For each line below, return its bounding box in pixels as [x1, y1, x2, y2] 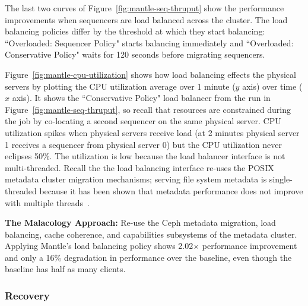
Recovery [5, 288, 50, 302]
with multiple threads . [5, 196, 90, 209]
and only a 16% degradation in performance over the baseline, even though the [5, 251, 292, 263]
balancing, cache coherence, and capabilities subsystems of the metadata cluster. [5, 228, 297, 240]
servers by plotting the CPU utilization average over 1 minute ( [5, 80, 236, 92]
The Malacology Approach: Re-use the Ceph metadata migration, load [5, 216, 276, 229]
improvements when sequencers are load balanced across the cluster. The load [5, 13, 288, 26]
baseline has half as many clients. [5, 263, 126, 275]
